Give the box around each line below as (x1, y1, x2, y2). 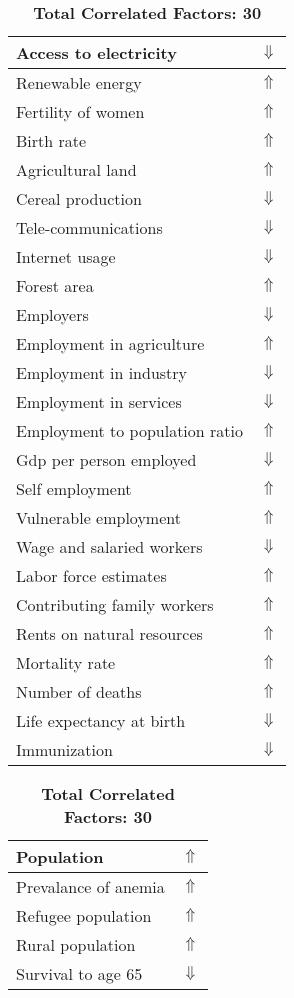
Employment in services (16, 390, 182, 413)
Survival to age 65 (16, 962, 143, 985)
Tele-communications (16, 216, 163, 239)
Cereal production (16, 187, 142, 210)
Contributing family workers (16, 593, 214, 616)
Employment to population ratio (16, 419, 243, 442)
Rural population (16, 933, 136, 956)
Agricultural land (16, 158, 137, 181)
